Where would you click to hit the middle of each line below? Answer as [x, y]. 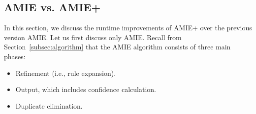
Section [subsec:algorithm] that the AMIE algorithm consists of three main [117, 47]
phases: [15, 56]
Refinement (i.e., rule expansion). [66, 73]
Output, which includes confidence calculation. [86, 89]
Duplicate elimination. [49, 105]
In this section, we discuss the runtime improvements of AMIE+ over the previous [128, 28]
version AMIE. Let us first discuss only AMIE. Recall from [93, 37]
